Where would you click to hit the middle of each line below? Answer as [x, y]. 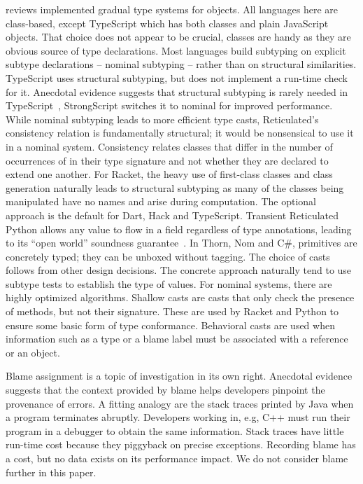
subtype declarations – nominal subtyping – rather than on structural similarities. [181, 64]
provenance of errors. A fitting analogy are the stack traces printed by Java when [180, 403]
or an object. [33, 352]
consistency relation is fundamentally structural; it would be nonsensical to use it [180, 133]
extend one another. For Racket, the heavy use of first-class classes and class [169, 174]
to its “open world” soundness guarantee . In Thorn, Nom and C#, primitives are [181, 243]
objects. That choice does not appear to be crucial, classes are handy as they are [178, 37]
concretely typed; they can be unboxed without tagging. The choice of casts [168, 256]
